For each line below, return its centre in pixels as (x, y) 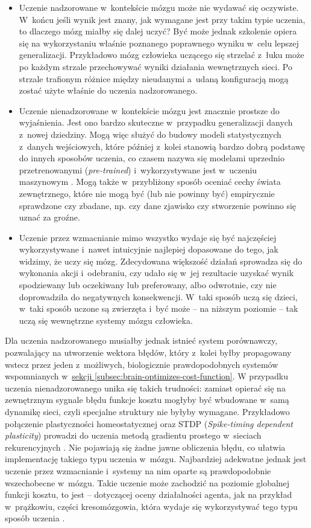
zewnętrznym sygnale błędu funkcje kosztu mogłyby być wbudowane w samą (147, 400)
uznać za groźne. (49, 217)
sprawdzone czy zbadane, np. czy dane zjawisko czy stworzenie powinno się (158, 205)
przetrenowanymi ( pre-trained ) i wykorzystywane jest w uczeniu (138, 169)
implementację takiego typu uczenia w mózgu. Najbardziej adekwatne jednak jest (156, 459)
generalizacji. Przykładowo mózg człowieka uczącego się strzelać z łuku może (162, 55)
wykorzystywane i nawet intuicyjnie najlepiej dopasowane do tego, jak (149, 249)
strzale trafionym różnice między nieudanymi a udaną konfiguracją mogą (154, 78)
